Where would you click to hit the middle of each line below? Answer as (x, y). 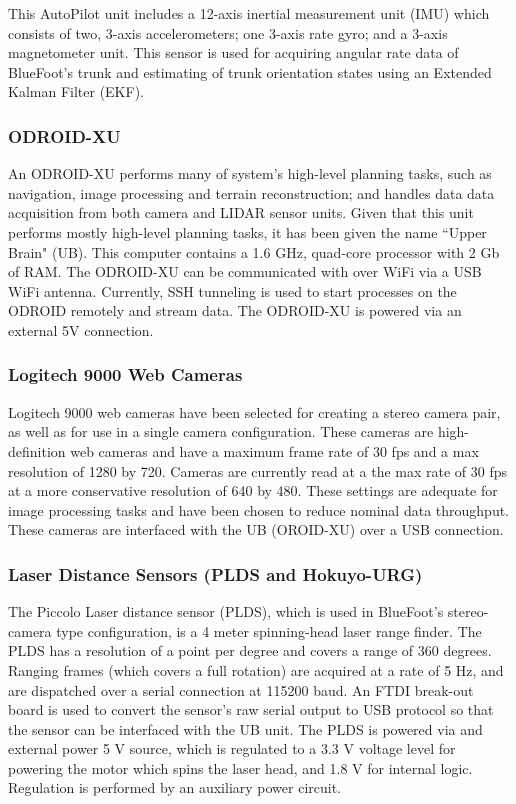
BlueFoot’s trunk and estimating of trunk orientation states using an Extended (250, 71)
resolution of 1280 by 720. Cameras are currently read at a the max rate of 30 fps (258, 470)
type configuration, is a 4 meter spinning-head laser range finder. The (269, 630)
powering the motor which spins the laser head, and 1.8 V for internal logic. (240, 767)
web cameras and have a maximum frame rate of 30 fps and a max (274, 450)
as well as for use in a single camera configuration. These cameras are (221, 431)
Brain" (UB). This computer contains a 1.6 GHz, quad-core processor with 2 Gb (254, 251)
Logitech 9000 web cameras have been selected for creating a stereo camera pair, (254, 411)
